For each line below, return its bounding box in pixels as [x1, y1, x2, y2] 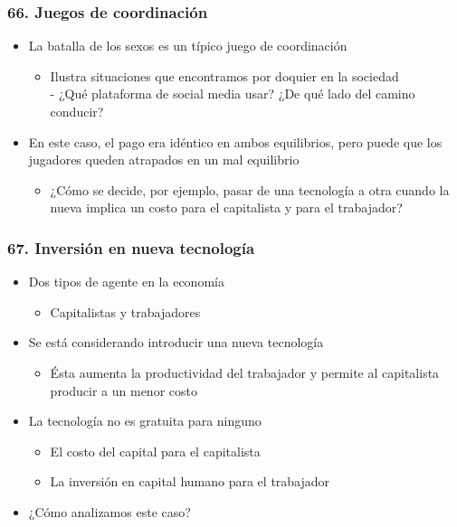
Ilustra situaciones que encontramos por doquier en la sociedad [50, 66, 399, 85]
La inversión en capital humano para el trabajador [50, 472, 330, 491]
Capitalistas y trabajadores [50, 302, 201, 321]
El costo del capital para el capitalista [50, 441, 261, 460]
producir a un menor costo [50, 381, 197, 400]
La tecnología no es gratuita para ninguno [28, 411, 262, 430]
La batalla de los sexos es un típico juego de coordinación [28, 36, 348, 55]
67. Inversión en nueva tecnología [7, 236, 255, 259]
